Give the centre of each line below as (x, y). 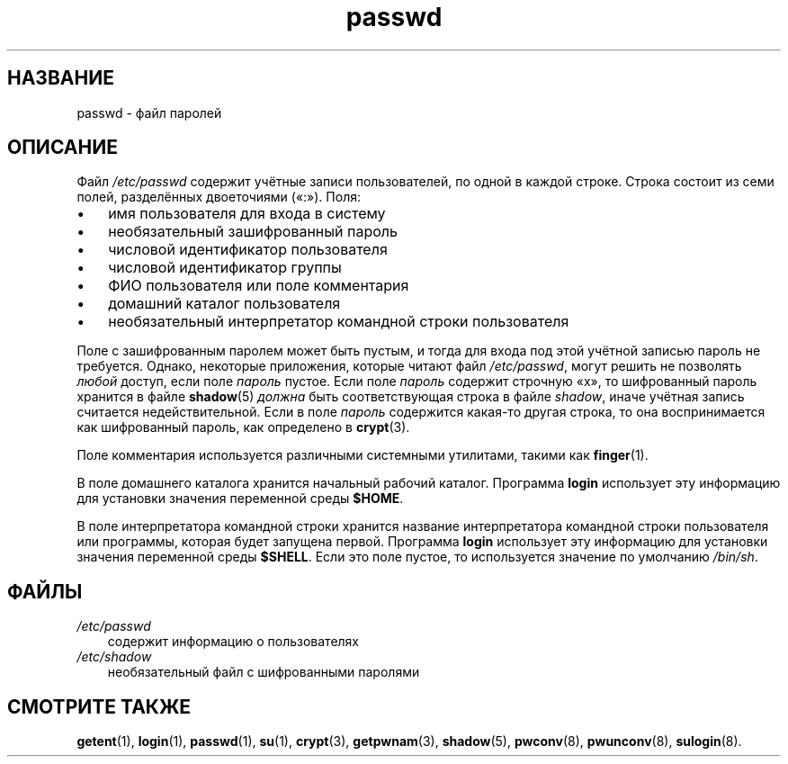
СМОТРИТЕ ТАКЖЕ (99, 706)
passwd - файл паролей (149, 112)
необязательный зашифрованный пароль (253, 232)
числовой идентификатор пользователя (248, 250)
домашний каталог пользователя (224, 304)
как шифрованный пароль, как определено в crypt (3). (243, 427)
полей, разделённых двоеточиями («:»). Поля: (219, 197)
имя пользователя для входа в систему (247, 214)
